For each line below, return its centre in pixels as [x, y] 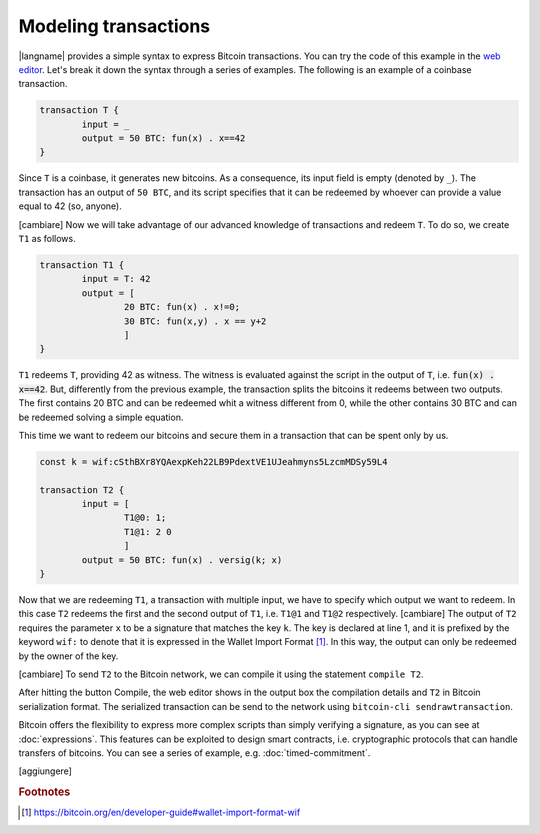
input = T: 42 [116, 279]
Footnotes [44, 792]
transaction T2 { [82, 489]
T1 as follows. [47, 239]
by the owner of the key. [68, 656]
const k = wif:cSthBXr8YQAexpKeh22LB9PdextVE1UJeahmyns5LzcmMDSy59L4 [213, 461]
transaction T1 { [82, 265]
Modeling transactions [114, 26]
